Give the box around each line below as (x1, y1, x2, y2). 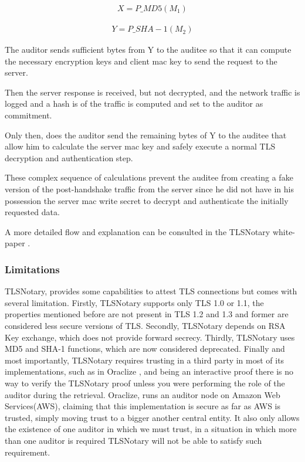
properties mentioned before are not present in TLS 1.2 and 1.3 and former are (5, 308, 289, 320)
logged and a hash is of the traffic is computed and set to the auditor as (5, 97, 263, 110)
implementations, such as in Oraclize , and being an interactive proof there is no (5, 365, 294, 378)
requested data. (5, 206, 60, 218)
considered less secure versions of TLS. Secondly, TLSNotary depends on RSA (5, 319, 286, 331)
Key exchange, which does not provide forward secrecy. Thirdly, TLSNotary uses (5, 331, 295, 343)
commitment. (5, 109, 52, 121)
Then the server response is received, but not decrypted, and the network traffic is (5, 86, 300, 98)
